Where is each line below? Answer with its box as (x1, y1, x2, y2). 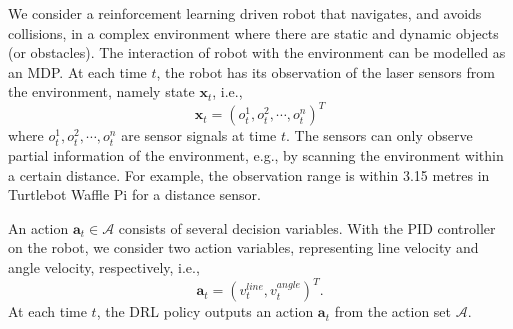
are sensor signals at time (121, 125, 277, 146)
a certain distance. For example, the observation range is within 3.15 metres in (8, 164, 490, 185)
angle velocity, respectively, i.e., (8, 257, 200, 278)
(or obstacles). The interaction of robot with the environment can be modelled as (8, 42, 506, 63)
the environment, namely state (8, 81, 195, 102)
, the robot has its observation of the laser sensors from (156, 61, 495, 82)
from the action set (334, 301, 452, 322)
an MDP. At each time (8, 61, 147, 82)
